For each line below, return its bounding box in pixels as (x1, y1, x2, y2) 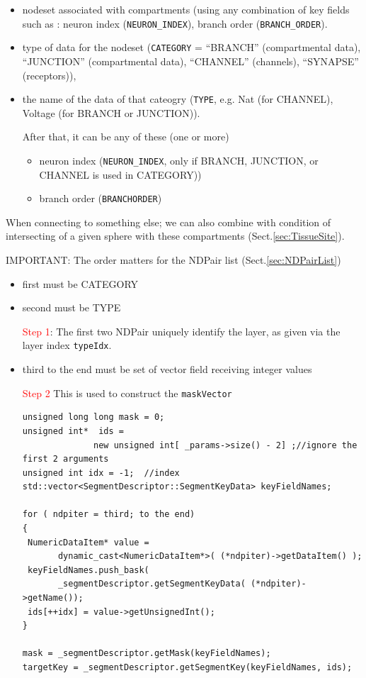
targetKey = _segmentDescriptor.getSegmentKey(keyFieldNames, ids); (22, 662, 353, 672)
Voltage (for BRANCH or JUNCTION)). (22, 105, 200, 120)
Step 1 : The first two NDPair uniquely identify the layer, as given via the (22, 323, 341, 338)
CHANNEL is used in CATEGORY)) (39, 167, 202, 182)
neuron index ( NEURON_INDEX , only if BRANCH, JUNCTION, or (39, 152, 319, 167)
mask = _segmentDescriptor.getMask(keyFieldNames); (22, 648, 271, 659)
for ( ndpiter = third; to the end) (22, 509, 195, 520)
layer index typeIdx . (22, 338, 112, 352)
